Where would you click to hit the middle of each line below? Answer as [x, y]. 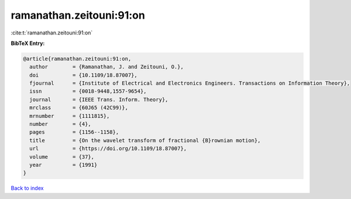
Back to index [27, 188]
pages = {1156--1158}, [74, 132]
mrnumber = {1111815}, [70, 116]
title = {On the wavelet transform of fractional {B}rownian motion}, [145, 140]
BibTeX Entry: [28, 43]
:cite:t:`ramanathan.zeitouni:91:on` [52, 33]
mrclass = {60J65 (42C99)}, [79, 108]
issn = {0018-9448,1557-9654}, [88, 91]
